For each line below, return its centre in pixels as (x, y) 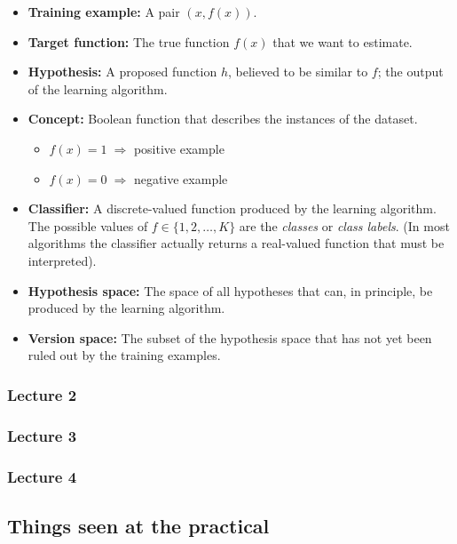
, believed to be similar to (298, 72)
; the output (410, 72)
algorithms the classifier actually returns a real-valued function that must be (236, 243)
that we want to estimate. (343, 41)
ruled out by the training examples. (124, 355)
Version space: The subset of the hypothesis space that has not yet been (230, 337)
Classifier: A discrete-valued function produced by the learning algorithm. (232, 208)
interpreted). (62, 260)
